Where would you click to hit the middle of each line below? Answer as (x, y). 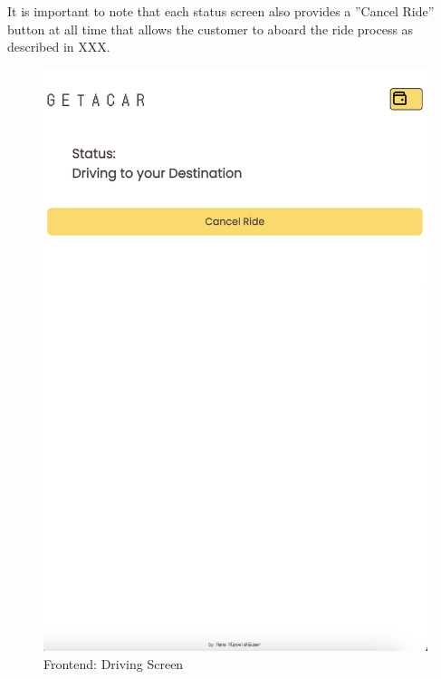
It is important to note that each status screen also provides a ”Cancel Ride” (221, 11)
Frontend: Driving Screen (114, 663)
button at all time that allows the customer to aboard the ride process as (211, 29)
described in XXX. (59, 47)
